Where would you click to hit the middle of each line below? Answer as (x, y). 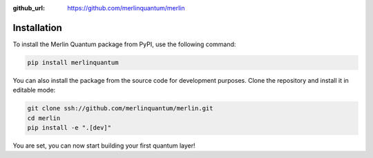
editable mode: (34, 90)
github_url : (29, 8)
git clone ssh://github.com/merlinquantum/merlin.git (120, 108)
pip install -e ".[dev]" (69, 128)
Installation (37, 28)
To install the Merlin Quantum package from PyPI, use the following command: (124, 44)
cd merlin (44, 118)
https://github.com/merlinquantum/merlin (126, 8)
